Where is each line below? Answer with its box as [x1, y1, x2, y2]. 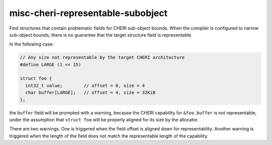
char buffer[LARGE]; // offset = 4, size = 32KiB [25, 90, 156, 95]
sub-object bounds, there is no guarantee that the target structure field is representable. [9, 32, 192, 38]
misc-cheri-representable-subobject [9, 8, 168, 19]
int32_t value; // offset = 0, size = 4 [25, 83, 145, 88]
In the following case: [9, 41, 54, 47]
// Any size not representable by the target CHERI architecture [20, 55, 185, 60]
